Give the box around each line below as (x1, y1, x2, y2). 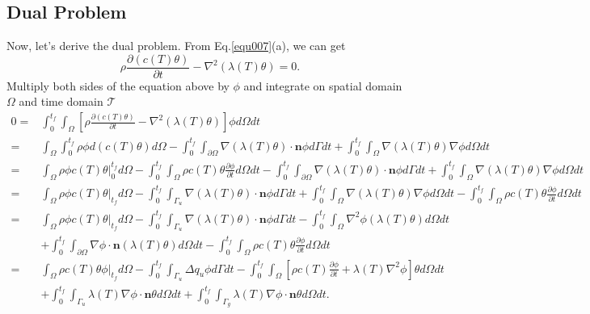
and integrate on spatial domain (243, 77, 402, 94)
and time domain (19, 93, 103, 110)
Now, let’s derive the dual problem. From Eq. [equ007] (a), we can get (6, 37, 346, 54)
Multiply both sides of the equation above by (6, 77, 230, 94)
